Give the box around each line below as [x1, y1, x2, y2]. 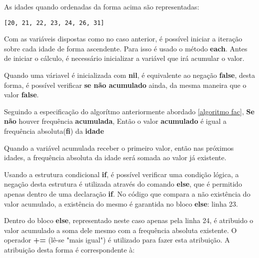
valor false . [4, 89, 39, 100]
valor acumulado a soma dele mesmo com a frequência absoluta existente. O [4, 225, 237, 235]
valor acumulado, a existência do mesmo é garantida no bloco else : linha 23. [4, 198, 238, 209]
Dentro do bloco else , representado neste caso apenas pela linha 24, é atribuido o [4, 215, 253, 226]
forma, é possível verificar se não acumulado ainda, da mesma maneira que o [4, 79, 246, 90]
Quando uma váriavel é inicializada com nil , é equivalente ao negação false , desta [4, 70, 255, 80]
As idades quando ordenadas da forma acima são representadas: [4, 1, 199, 11]
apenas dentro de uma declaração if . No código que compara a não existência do [4, 188, 250, 199]
